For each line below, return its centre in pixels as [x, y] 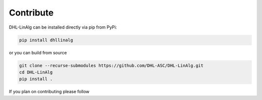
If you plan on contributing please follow [49, 92]
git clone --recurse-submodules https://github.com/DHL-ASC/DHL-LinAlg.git [111, 65]
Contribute [31, 13]
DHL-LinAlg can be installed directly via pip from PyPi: [63, 27]
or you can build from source [38, 52]
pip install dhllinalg [46, 40]
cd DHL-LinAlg [36, 72]
